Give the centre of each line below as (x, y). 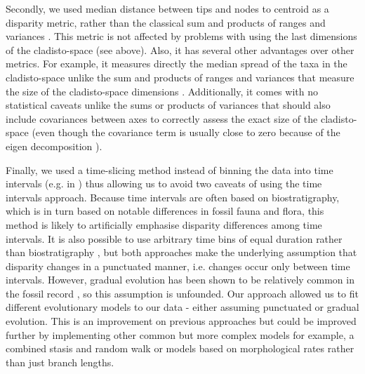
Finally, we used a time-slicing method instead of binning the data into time (170, 169)
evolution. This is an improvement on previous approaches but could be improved (181, 321)
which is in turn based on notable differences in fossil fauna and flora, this (165, 211)
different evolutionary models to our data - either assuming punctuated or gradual (182, 307)
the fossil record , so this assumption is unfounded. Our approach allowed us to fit (182, 293)
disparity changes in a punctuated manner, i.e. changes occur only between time (178, 266)
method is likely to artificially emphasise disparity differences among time (164, 224)
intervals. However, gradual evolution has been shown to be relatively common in (180, 280)
